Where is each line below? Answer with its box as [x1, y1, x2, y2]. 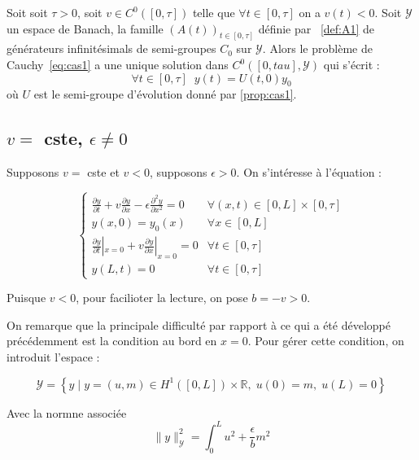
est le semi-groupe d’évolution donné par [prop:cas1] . [33, 85, 297, 103]
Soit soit [7, 4, 48, 20]
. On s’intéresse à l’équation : [236, 164, 382, 181]
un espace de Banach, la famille [7, 20, 164, 37]
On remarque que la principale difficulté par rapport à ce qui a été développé [7, 316, 391, 333]
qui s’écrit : [323, 56, 380, 73]
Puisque [7, 289, 46, 306]
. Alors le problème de [262, 40, 373, 57]
